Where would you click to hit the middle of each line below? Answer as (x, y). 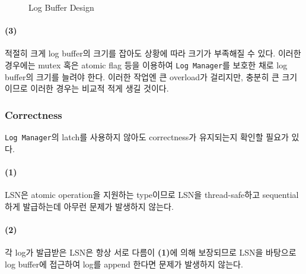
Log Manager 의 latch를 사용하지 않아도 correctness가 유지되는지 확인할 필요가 (147, 137)
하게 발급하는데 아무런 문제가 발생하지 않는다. (89, 206)
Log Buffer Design (61, 7)
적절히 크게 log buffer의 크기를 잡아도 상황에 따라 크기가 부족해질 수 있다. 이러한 (153, 53)
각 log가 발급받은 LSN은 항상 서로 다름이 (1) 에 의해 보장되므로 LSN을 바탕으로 (151, 252)
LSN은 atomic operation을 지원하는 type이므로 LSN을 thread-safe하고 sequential (152, 195)
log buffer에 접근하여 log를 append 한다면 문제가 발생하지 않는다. (124, 264)
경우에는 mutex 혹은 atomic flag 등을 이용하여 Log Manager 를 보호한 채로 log (146, 64)
